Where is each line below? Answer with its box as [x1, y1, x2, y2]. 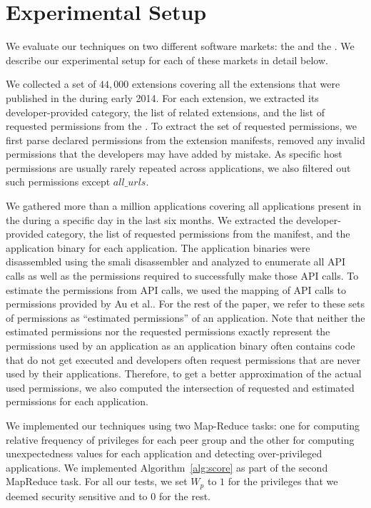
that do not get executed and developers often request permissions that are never [6, 352, 361, 367]
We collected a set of [6, 76, 96, 91]
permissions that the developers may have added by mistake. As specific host [6, 146, 342, 161]
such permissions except [6, 174, 111, 189]
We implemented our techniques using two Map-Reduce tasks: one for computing [6, 417, 360, 432]
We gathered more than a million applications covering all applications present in [6, 198, 362, 213]
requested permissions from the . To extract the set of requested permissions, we [6, 118, 357, 133]
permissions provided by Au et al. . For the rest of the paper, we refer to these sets [6, 296, 365, 311]
